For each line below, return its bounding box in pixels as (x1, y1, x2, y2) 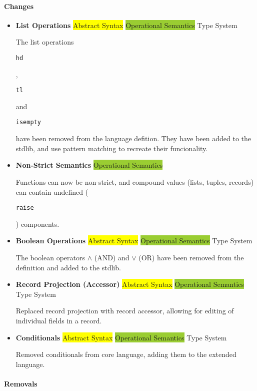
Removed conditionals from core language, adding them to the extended (15, 349, 236, 359)
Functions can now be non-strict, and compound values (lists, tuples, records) (15, 176, 254, 187)
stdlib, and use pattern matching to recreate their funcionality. (15, 143, 208, 153)
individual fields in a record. (15, 315, 102, 325)
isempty (15, 119, 41, 126)
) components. (15, 218, 59, 229)
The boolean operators (15, 252, 85, 262)
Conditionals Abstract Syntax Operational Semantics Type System (15, 332, 227, 342)
